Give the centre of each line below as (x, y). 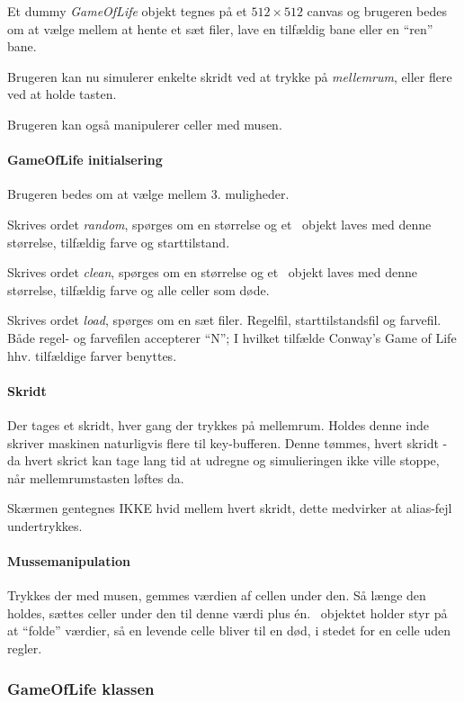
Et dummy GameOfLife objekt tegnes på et (127, 11)
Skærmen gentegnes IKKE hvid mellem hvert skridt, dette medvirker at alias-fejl (230, 508)
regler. (25, 648)
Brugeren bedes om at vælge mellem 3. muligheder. (148, 194)
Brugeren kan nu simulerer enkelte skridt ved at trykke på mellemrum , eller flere (230, 76)
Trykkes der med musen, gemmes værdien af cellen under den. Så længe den (217, 595)
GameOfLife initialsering (85, 160)
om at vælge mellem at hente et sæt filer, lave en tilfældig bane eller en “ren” (220, 28)
